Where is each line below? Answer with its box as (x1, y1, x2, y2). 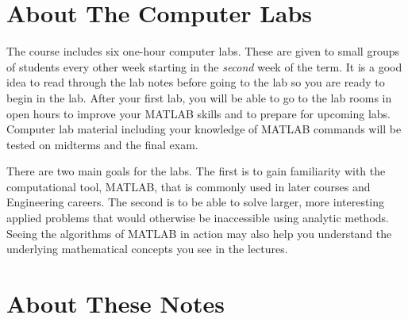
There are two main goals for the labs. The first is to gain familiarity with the (6, 163, 386, 179)
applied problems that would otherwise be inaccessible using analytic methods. (6, 209, 389, 226)
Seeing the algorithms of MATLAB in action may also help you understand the (6, 225, 392, 241)
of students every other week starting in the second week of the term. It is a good (6, 58, 402, 75)
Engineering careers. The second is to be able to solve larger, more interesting (6, 194, 385, 210)
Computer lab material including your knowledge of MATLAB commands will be (6, 121, 402, 137)
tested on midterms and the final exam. (6, 136, 198, 152)
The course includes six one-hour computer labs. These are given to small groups (6, 43, 399, 60)
